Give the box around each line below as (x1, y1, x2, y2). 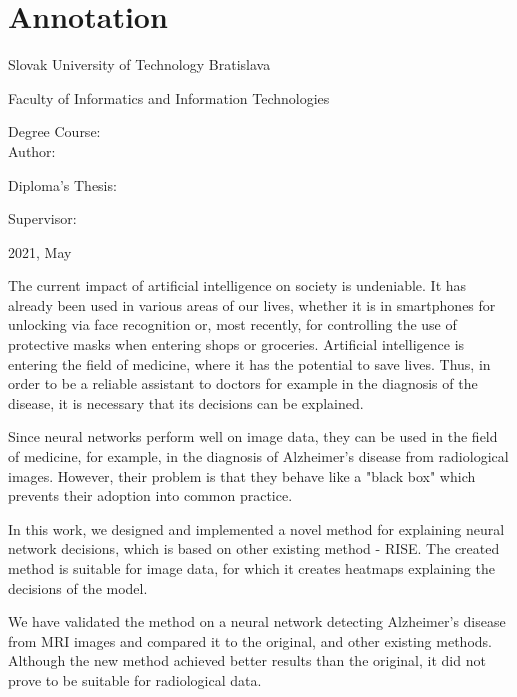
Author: (8, 140, 56, 161)
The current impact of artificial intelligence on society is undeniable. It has (8, 275, 467, 296)
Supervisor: (8, 208, 77, 229)
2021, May (8, 241, 72, 262)
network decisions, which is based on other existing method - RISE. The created (8, 538, 500, 559)
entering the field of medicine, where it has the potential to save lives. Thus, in (8, 353, 491, 374)
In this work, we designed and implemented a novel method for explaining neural (8, 518, 505, 539)
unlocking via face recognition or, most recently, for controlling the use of (8, 314, 457, 335)
